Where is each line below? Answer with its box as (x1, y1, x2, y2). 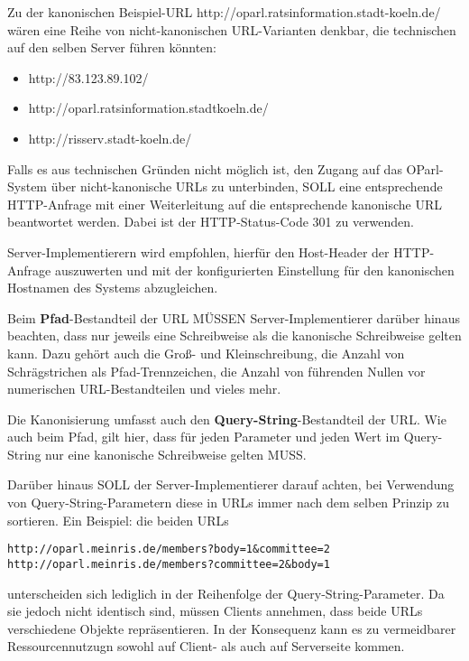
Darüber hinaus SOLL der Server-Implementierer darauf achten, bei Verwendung (7, 475, 455, 494)
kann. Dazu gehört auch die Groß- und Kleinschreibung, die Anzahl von (7, 343, 405, 362)
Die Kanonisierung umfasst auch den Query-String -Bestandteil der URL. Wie (7, 409, 446, 428)
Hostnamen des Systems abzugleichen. (7, 278, 218, 297)
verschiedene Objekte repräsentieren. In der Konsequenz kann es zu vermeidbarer (7, 619, 456, 638)
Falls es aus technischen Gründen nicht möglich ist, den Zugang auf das (7, 159, 402, 178)
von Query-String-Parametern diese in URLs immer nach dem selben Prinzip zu (7, 493, 450, 512)
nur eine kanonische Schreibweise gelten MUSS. (45, 444, 307, 463)
